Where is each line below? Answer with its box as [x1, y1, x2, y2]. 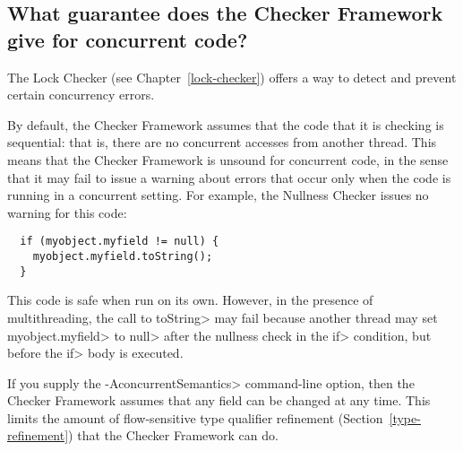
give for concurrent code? [7, 25, 248, 53]
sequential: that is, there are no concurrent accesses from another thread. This [7, 133, 437, 152]
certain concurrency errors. [7, 85, 155, 104]
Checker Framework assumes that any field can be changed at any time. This [7, 391, 431, 410]
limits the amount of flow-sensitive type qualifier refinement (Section [7, 408, 383, 427]
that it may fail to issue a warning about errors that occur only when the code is [7, 168, 451, 186]
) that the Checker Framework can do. [68, 426, 279, 445]
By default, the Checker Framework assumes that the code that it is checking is [7, 115, 444, 134]
